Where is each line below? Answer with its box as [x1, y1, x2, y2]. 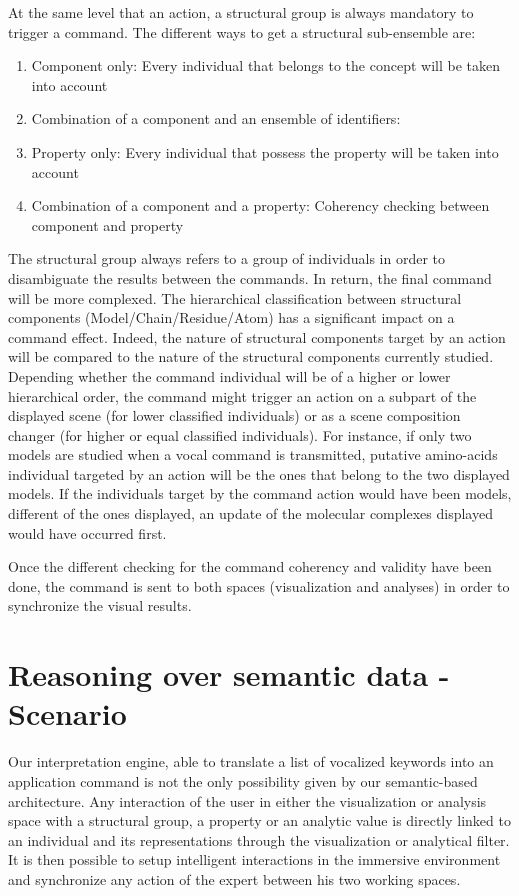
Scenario [8, 693, 127, 734]
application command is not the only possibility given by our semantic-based [8, 770, 478, 791]
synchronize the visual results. [8, 595, 192, 616]
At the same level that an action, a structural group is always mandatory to [8, 2, 474, 22]
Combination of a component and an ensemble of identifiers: [31, 108, 401, 129]
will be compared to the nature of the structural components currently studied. [8, 346, 494, 367]
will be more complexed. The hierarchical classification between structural [8, 287, 462, 308]
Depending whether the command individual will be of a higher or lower [8, 365, 451, 386]
